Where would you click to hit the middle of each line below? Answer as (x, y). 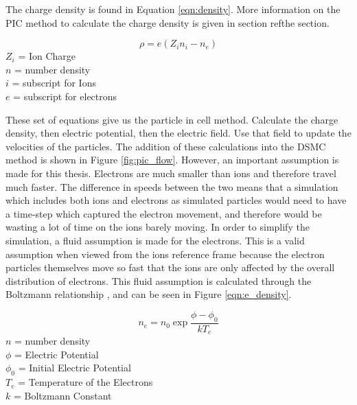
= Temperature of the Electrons (85, 382)
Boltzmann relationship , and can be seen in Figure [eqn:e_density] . (149, 294)
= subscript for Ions (54, 83)
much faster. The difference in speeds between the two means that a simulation (172, 186)
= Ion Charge (47, 56)
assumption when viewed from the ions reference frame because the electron (165, 254)
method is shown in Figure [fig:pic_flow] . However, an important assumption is (172, 160)
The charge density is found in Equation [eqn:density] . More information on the (173, 9)
